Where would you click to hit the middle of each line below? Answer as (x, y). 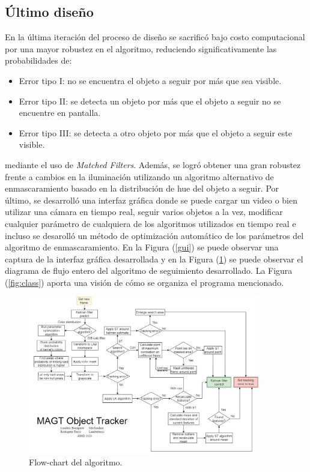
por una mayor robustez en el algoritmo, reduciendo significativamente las (141, 48)
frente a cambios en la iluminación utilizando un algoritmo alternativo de (139, 176)
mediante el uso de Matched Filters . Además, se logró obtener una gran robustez (153, 164)
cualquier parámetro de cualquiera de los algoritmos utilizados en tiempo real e (150, 223)
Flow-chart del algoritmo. (76, 461)
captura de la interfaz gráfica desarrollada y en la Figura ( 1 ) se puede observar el (154, 259)
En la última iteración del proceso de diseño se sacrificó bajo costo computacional (155, 37)
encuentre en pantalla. (60, 113)
